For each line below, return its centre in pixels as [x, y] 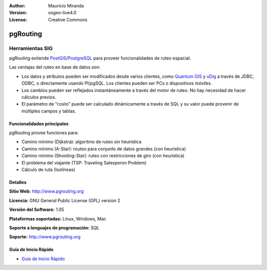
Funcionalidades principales [39, 123]
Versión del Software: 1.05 [37, 210]
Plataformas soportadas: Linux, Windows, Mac [58, 218]
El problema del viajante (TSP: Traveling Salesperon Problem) [84, 162]
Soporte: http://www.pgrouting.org [45, 237]
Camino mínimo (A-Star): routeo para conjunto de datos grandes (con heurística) [104, 149]
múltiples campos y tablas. [49, 111]
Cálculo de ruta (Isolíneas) [48, 170]
